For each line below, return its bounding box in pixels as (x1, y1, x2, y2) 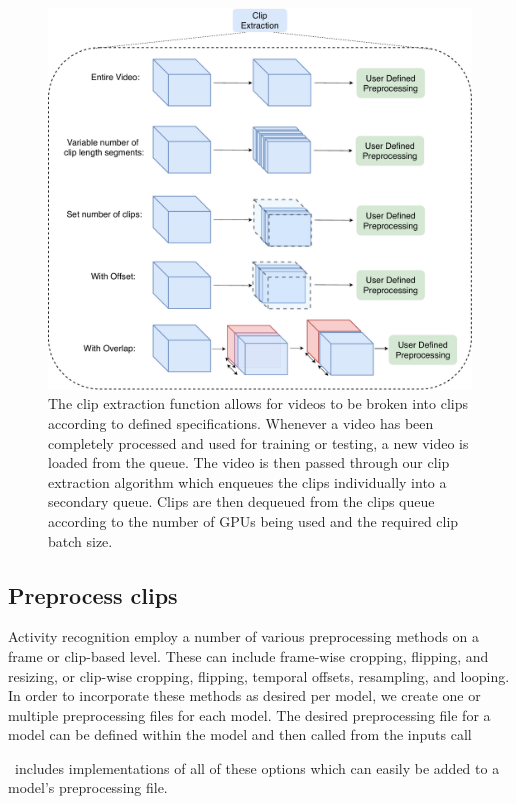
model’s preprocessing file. (8, 777, 168, 798)
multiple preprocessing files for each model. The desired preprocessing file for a (8, 704, 491, 725)
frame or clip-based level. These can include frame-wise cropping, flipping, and (8, 645, 489, 666)
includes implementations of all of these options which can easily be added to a (14, 757, 500, 778)
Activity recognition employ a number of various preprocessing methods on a (8, 626, 480, 647)
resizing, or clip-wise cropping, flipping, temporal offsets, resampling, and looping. (8, 665, 510, 686)
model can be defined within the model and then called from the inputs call (8, 724, 472, 745)
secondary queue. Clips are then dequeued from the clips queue (48, 491, 435, 512)
